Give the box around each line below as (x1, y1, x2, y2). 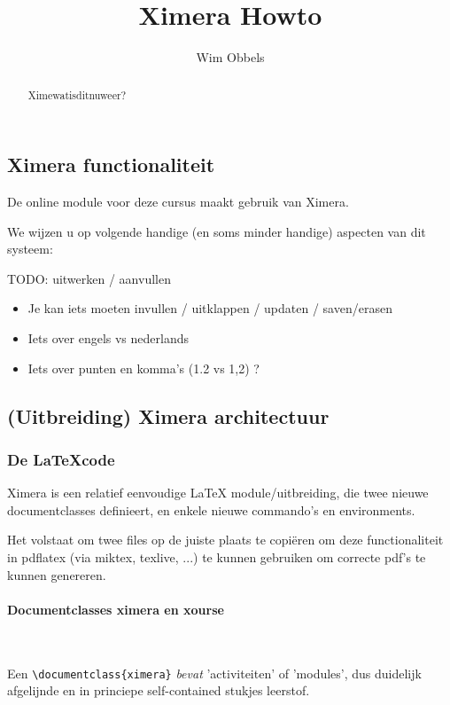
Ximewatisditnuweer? (27, 87, 127, 102)
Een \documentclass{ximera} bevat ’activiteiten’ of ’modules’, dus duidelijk (7, 663, 422, 682)
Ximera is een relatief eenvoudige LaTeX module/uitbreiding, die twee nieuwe (7, 483, 429, 502)
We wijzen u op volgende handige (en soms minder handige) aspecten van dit (7, 222, 426, 240)
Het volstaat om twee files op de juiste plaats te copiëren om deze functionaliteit (7, 530, 444, 549)
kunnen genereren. (7, 565, 106, 584)
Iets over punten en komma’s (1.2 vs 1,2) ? (27, 358, 260, 377)
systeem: (7, 239, 53, 258)
